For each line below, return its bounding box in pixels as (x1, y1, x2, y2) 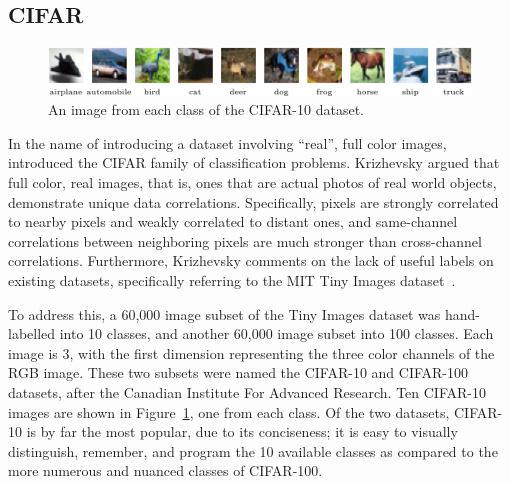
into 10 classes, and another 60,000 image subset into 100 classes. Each (59, 323, 494, 344)
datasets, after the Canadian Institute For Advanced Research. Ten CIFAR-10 (8, 381, 486, 402)
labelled (8, 323, 56, 344)
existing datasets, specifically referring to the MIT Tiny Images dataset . (8, 269, 456, 290)
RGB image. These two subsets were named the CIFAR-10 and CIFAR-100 (8, 362, 469, 383)
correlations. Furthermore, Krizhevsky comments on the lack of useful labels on (8, 250, 494, 271)
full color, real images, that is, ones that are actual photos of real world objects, (8, 172, 497, 193)
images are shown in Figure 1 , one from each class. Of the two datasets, (8, 401, 450, 422)
